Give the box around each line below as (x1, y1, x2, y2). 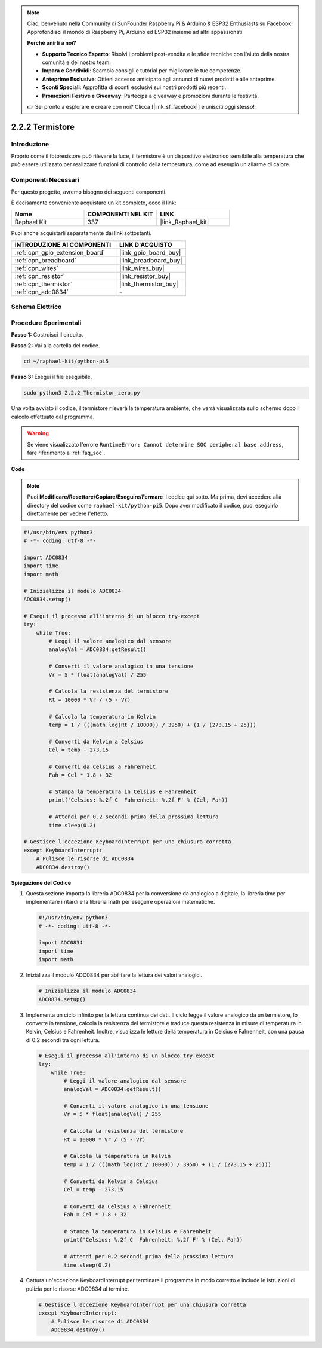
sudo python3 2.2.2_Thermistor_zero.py (23, 389, 140, 396)
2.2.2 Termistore (11, 121, 75, 132)
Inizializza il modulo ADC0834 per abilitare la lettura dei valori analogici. (26, 971, 203, 979)
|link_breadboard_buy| (119, 256, 182, 264)
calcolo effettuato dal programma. (11, 413, 95, 420)
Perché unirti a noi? (27, 39, 77, 47)
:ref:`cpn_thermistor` (14, 280, 73, 288)
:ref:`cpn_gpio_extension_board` (14, 248, 106, 256)
